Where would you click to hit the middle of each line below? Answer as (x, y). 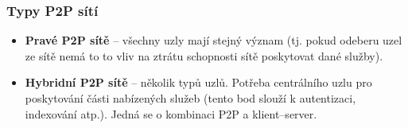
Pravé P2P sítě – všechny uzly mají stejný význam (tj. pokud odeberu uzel (214, 40)
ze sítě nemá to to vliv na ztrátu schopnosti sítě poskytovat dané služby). (204, 55)
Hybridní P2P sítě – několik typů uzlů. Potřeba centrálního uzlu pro (198, 82)
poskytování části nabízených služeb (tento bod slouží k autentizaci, (190, 98)
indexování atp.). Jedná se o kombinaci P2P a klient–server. (171, 113)
